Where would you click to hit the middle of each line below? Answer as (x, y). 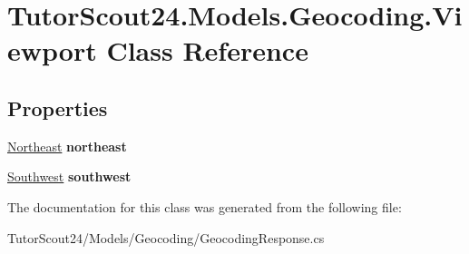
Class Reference (207, 50)
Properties (58, 107)
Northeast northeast (67, 146)
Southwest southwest (69, 176)
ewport (52, 50)
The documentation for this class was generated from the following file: (205, 206)
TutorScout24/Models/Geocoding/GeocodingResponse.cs (166, 237)
